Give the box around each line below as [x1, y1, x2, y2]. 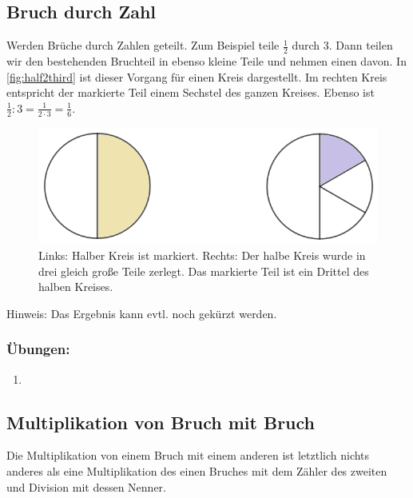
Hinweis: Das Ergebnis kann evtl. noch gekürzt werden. [6, 305, 277, 321]
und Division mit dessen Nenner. [6, 478, 166, 495]
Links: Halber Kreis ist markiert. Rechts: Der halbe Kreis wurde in [38, 246, 366, 263]
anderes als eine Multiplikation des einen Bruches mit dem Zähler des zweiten [6, 462, 387, 479]
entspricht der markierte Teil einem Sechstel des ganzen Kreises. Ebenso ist [6, 84, 375, 101]
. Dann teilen [328, 37, 393, 54]
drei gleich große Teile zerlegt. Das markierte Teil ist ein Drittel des [38, 262, 369, 279]
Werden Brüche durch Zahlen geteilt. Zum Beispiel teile [6, 37, 280, 54]
